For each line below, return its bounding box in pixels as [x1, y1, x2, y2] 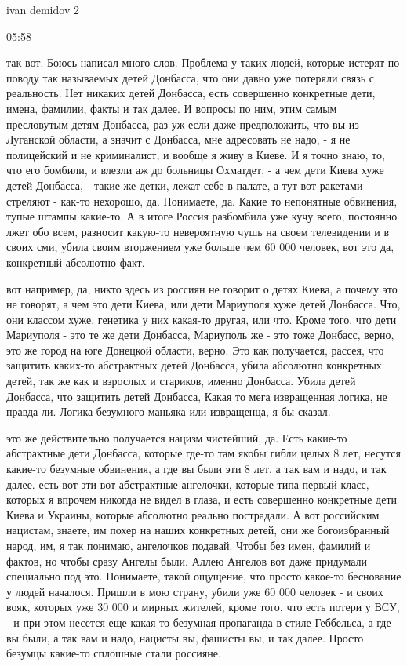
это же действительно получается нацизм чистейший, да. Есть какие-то [6, 429, 347, 446]
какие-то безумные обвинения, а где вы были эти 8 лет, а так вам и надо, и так [6, 460, 387, 477]
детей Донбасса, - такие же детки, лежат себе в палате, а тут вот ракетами [6, 177, 363, 193]
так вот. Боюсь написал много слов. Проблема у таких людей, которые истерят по [6, 54, 400, 71]
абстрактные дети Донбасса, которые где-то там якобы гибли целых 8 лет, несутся [6, 445, 401, 461]
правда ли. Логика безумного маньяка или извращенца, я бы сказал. [6, 403, 331, 420]
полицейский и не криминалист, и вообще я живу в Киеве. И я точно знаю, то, [6, 146, 385, 162]
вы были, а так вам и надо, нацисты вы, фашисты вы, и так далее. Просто [6, 629, 364, 646]
